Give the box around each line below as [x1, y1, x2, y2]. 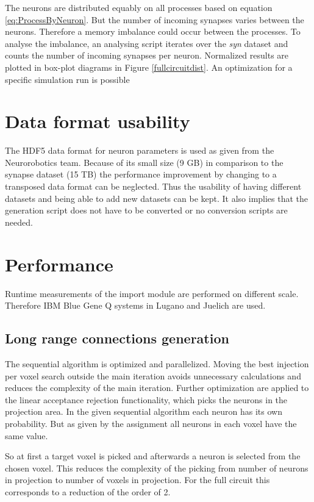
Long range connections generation [5, 329, 229, 348]
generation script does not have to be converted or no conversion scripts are [5, 204, 288, 217]
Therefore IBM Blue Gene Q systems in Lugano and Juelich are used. [5, 299, 266, 312]
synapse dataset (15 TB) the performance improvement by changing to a [5, 168, 277, 181]
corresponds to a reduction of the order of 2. [5, 485, 171, 498]
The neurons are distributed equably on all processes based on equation [5, 1, 273, 13]
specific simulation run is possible [5, 73, 130, 85]
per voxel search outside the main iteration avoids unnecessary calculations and [5, 369, 301, 382]
